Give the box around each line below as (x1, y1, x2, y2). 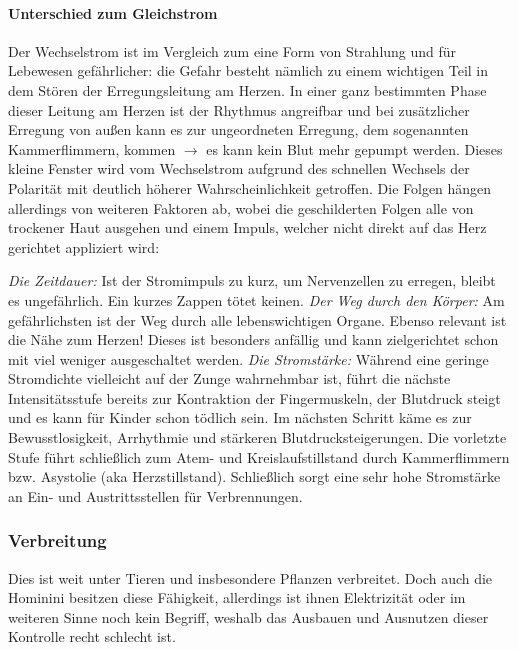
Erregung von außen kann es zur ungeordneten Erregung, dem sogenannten (8, 119, 469, 140)
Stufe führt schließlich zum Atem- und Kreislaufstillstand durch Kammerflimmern (8, 446, 510, 467)
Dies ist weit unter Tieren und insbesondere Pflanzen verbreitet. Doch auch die (8, 567, 493, 588)
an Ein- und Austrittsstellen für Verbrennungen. (8, 485, 303, 506)
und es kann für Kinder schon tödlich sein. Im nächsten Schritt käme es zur (8, 407, 472, 428)
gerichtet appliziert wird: (8, 236, 160, 257)
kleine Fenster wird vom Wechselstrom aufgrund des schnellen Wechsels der (8, 158, 470, 179)
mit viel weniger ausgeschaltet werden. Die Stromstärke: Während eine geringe (8, 348, 489, 369)
